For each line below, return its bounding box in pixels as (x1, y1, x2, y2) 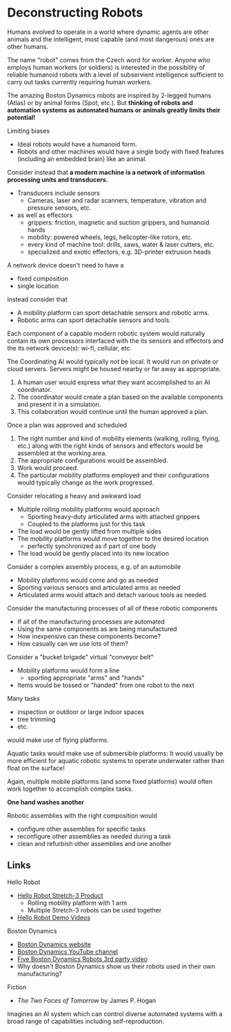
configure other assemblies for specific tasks (17, 825, 146, 833)
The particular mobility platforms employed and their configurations (17, 471, 210, 479)
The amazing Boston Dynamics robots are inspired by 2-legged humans (7, 91, 212, 100)
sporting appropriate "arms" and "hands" (27, 673, 145, 682)
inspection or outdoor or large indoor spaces (17, 707, 145, 716)
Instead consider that (7, 295, 68, 303)
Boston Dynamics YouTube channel (17, 947, 119, 955)
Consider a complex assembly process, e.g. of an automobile (7, 562, 181, 571)
